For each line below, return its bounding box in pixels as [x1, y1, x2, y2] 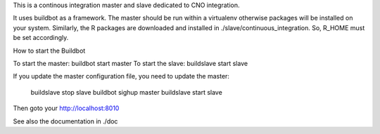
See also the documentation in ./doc [13, 116, 118, 126]
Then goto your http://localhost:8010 [13, 104, 120, 112]
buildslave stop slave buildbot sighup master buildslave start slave [30, 88, 223, 96]
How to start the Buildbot [13, 46, 86, 55]
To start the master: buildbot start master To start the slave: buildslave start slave [13, 59, 248, 67]
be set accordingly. [13, 34, 69, 42]
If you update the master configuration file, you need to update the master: [13, 72, 230, 81]
